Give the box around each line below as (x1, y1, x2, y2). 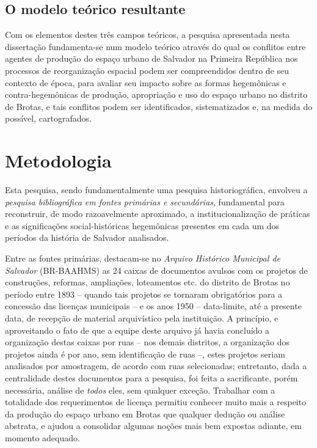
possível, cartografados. (5, 112, 92, 125)
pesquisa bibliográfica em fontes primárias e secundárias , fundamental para (5, 195, 285, 208)
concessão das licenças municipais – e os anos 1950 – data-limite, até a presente (5, 299, 302, 312)
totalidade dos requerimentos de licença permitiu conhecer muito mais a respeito (5, 395, 307, 408)
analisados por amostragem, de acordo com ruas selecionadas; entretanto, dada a (5, 359, 307, 372)
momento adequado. (5, 431, 80, 444)
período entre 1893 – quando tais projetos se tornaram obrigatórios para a (5, 287, 283, 300)
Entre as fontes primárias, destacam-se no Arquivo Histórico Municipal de (5, 252, 280, 265)
